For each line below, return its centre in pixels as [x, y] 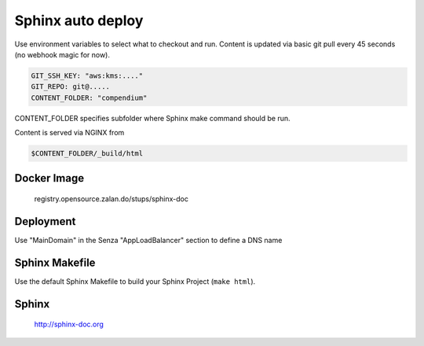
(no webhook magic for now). [62, 54]
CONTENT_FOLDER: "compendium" [89, 98]
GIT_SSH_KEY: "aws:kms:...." [87, 75]
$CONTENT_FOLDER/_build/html [87, 154]
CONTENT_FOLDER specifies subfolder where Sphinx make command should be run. [152, 118]
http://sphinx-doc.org [69, 324]
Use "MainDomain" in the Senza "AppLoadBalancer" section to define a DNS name [148, 240]
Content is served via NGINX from [69, 133]
